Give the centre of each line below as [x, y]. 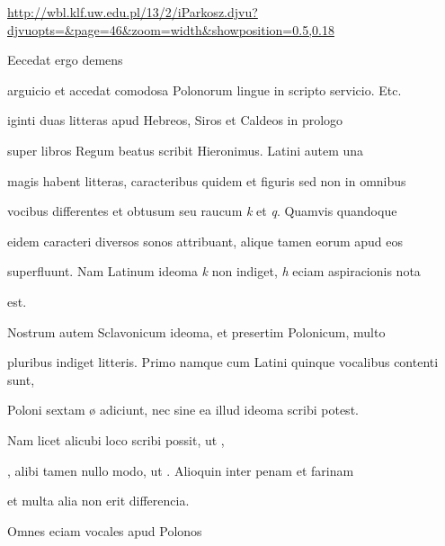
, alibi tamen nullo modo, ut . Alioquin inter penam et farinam [181, 470]
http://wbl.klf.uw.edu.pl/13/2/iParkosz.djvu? [133, 12]
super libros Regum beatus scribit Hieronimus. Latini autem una [186, 150]
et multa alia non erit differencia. [98, 501]
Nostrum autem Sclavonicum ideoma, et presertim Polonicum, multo [196, 331]
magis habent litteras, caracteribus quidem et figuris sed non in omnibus [207, 180]
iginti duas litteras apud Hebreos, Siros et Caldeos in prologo [175, 120]
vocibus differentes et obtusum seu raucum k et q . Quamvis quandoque [202, 211]
